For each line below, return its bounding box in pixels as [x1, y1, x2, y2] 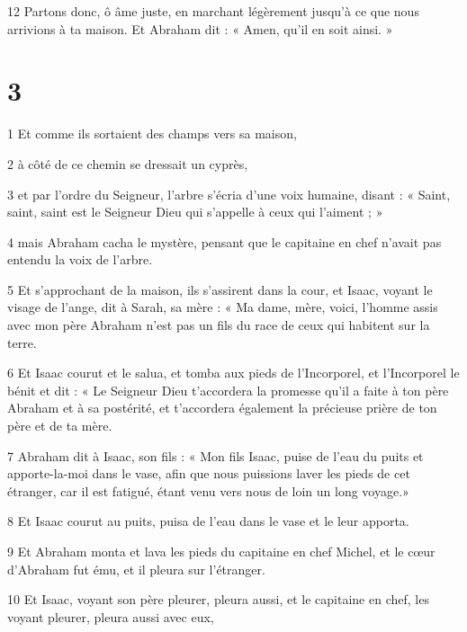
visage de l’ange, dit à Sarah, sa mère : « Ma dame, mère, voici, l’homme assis [7, 298, 438, 316]
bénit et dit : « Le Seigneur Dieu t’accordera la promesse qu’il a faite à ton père [7, 380, 449, 399]
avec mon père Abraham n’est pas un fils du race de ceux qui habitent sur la [7, 316, 430, 334]
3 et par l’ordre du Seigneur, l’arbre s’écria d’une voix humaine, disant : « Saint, [7, 184, 451, 203]
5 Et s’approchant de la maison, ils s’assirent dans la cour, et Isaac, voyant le [7, 280, 433, 298]
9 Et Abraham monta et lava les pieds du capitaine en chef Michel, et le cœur [7, 542, 436, 560]
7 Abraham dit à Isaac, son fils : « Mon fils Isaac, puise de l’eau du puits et [7, 446, 424, 465]
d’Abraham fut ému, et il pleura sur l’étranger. [7, 559, 265, 578]
